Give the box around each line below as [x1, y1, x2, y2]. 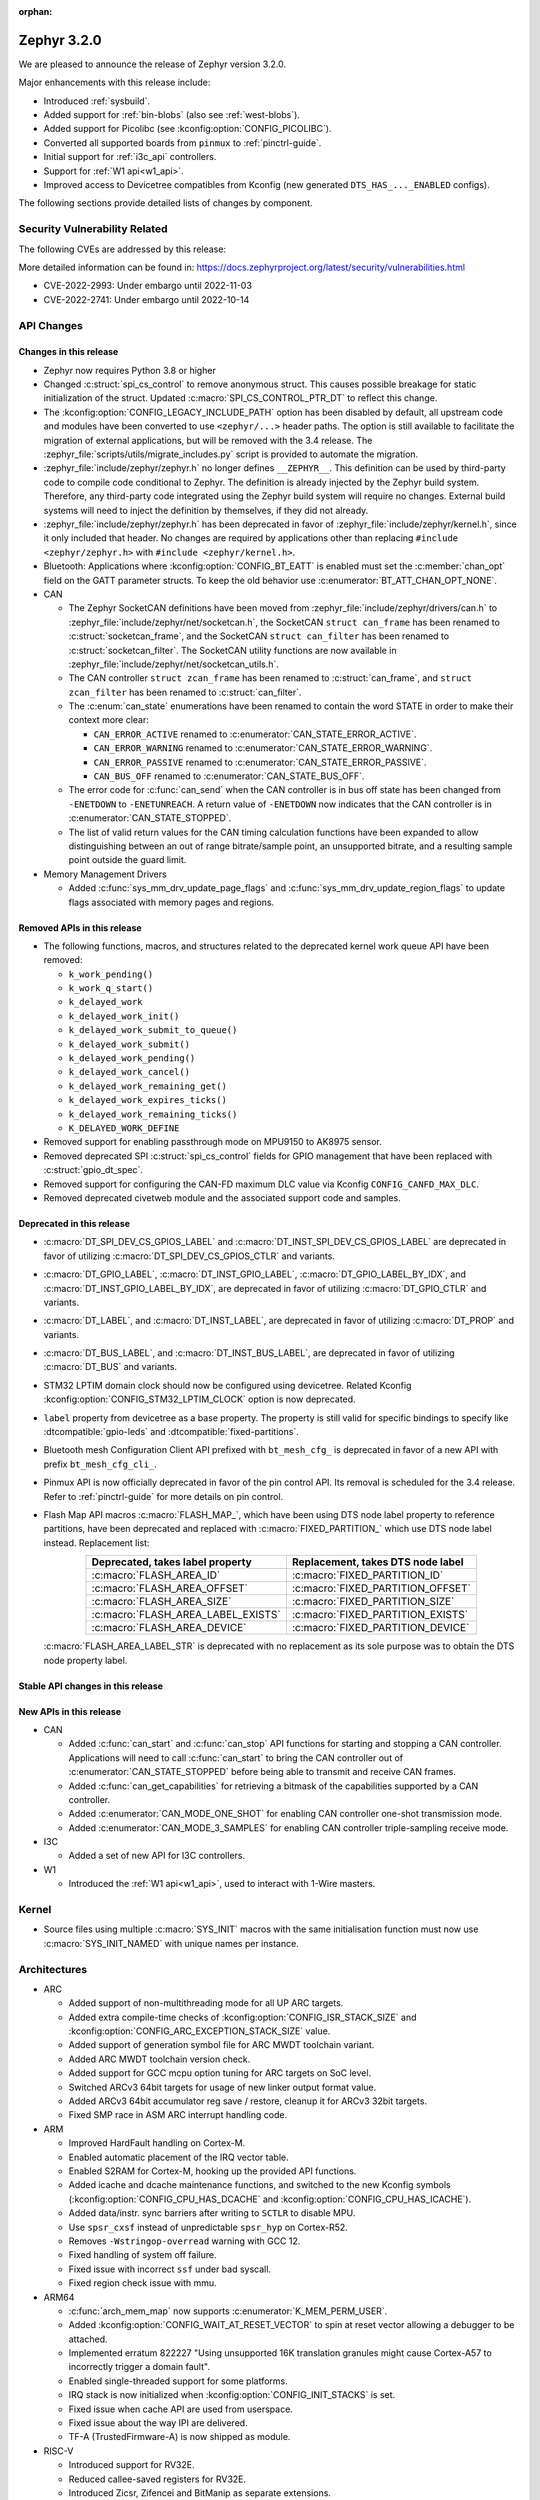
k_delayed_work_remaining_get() [68, 1080, 227, 1092]
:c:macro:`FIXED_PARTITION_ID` [291, 1568, 444, 1582]
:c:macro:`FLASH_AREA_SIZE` [91, 1595, 232, 1609]
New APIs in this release [18, 1705, 122, 1717]
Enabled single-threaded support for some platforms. [68, 2375, 289, 2387]
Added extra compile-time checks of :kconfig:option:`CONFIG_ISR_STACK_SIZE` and [68, 2011, 417, 2023]
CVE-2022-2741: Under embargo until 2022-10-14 [43, 293, 250, 305]
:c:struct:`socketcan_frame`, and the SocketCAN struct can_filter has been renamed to [68, 630, 450, 642]
